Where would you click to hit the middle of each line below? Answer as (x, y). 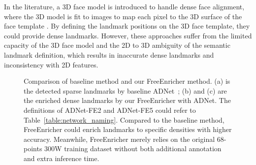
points (33, 148)
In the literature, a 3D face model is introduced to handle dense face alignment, (124, 6)
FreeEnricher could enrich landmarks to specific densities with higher (128, 129)
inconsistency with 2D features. (51, 64)
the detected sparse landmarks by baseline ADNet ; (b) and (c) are (125, 90)
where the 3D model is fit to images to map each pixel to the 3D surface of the (123, 16)
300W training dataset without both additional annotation (133, 148)
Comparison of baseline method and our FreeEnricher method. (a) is (127, 81)
